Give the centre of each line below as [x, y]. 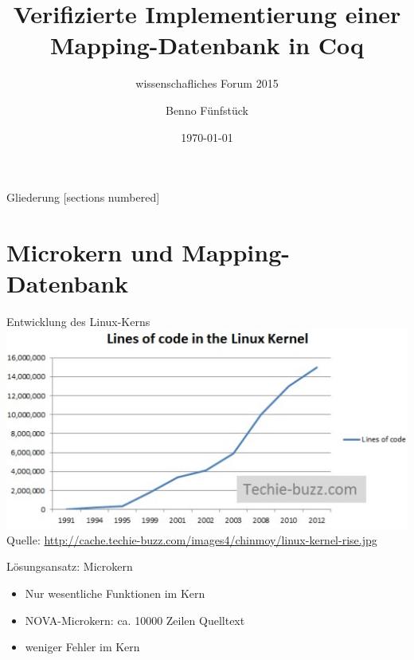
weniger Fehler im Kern [82, 647]
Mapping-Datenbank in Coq [207, 45]
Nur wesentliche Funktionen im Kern [115, 593]
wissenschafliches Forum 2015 [207, 83]
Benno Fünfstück [207, 110]
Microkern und [90, 251]
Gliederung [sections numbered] [83, 197]
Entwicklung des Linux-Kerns [78, 321]
